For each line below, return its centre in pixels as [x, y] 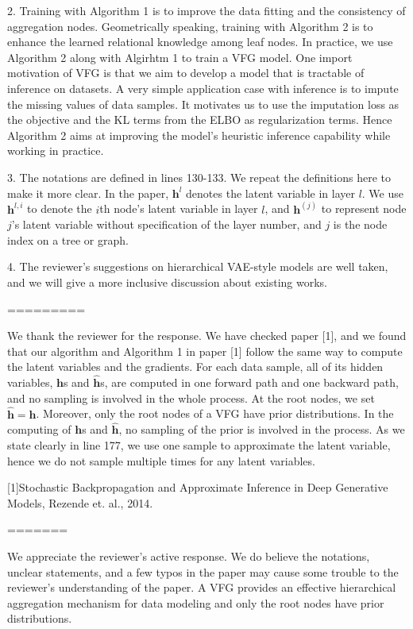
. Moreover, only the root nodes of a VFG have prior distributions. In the [215, 413]
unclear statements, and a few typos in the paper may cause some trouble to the [203, 571]
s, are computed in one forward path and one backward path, [249, 382]
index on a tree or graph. [68, 239]
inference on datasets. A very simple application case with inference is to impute [203, 88]
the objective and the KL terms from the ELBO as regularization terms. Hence [200, 120]
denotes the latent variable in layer [270, 193]
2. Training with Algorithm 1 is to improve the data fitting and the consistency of [206, 10]
